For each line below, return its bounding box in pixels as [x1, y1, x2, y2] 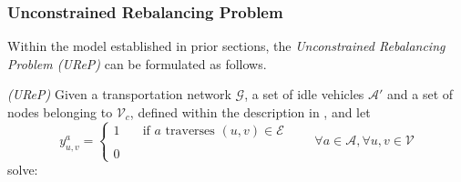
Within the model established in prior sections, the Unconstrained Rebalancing [7, 36, 446, 56]
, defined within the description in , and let [129, 103, 371, 121]
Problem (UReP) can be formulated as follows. [7, 54, 267, 73]
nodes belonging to [7, 103, 113, 121]
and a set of [387, 85, 454, 104]
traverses [165, 124, 215, 137]
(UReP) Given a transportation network [7, 85, 231, 104]
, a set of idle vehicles [244, 85, 364, 104]
